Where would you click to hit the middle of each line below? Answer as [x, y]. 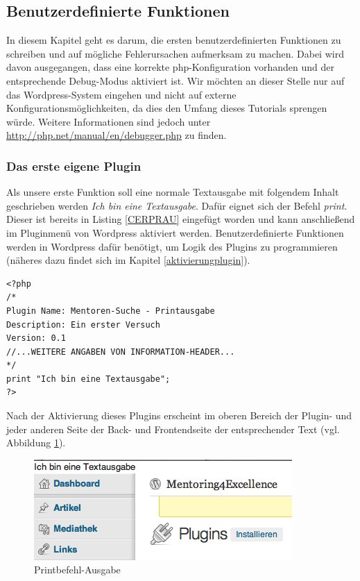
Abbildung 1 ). [36, 443]
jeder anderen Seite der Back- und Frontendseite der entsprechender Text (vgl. [173, 429]
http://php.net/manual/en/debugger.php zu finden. [117, 135]
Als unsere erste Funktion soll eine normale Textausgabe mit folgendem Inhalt [173, 192]
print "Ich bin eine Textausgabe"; [88, 379]
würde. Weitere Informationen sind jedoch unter [109, 121]
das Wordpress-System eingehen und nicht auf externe [121, 94]
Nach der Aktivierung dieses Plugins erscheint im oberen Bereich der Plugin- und [179, 415]
